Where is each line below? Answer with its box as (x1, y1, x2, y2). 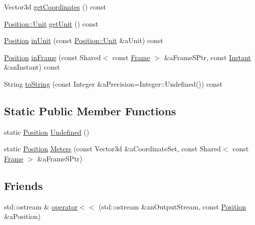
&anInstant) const (4, 62, 60, 72)
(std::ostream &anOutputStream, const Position (98, 201, 246, 211)
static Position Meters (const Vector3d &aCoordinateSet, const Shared (4, 143, 221, 154)
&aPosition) (4, 211, 41, 221)
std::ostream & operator (4, 201, 78, 211)
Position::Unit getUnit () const (4, 18, 99, 29)
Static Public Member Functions (4, 103, 176, 118)
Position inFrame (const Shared (4, 52, 101, 62)
